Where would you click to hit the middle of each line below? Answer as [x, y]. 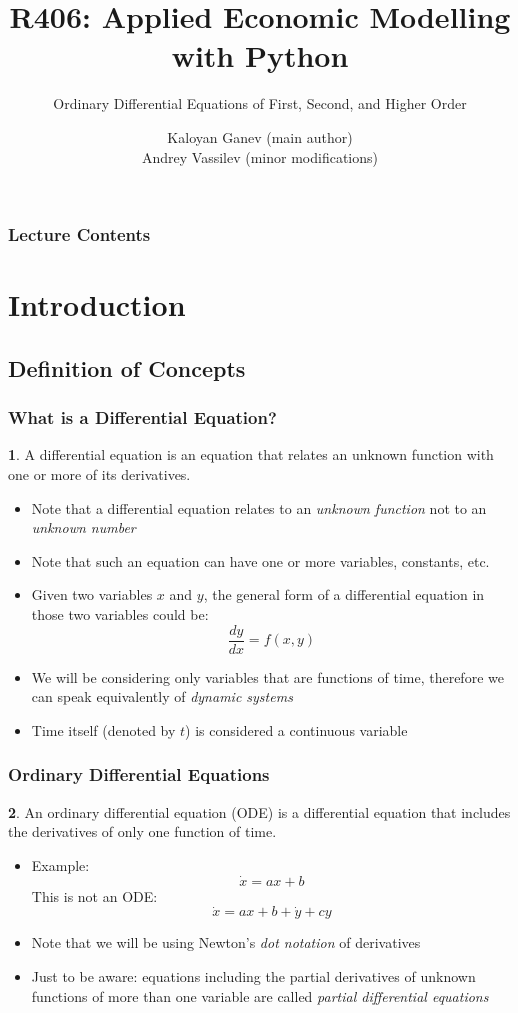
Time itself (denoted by [103, 729]
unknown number [83, 527]
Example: [60, 864]
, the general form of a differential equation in [344, 594]
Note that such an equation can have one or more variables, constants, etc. [260, 560]
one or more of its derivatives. [99, 473]
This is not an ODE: [94, 895]
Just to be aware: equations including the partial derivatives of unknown [253, 976]
